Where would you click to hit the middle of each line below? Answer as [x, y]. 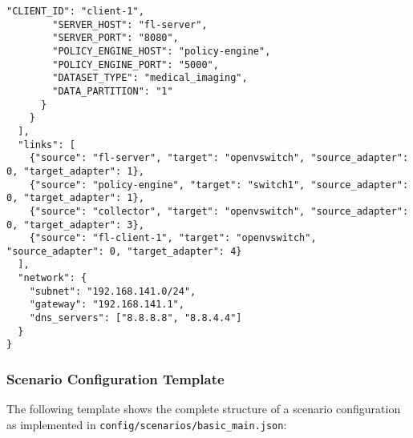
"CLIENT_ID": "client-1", [75, 11]
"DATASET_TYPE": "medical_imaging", [150, 78]
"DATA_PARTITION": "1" [113, 91]
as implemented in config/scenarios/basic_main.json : [147, 424]
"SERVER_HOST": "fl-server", [130, 24]
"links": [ [47, 145]
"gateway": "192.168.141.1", [107, 305]
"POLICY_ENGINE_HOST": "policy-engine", [162, 51]
